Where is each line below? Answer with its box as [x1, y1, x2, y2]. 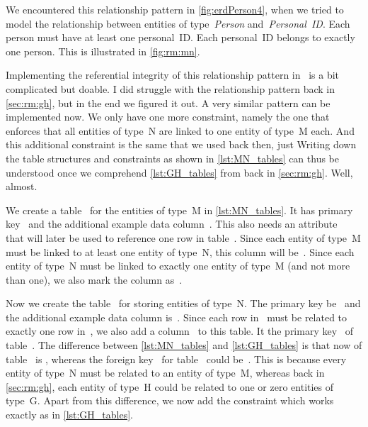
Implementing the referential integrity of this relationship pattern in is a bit [6, 67, 340, 82]
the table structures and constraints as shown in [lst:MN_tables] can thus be [6, 150, 340, 165]
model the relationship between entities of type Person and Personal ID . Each [6, 16, 350, 30]
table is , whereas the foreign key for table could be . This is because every [6, 351, 347, 366]
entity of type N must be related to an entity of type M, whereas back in [6, 365, 325, 380]
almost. [6, 179, 38, 194]
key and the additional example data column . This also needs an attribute [6, 216, 338, 231]
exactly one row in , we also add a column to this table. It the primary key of [6, 323, 354, 338]
